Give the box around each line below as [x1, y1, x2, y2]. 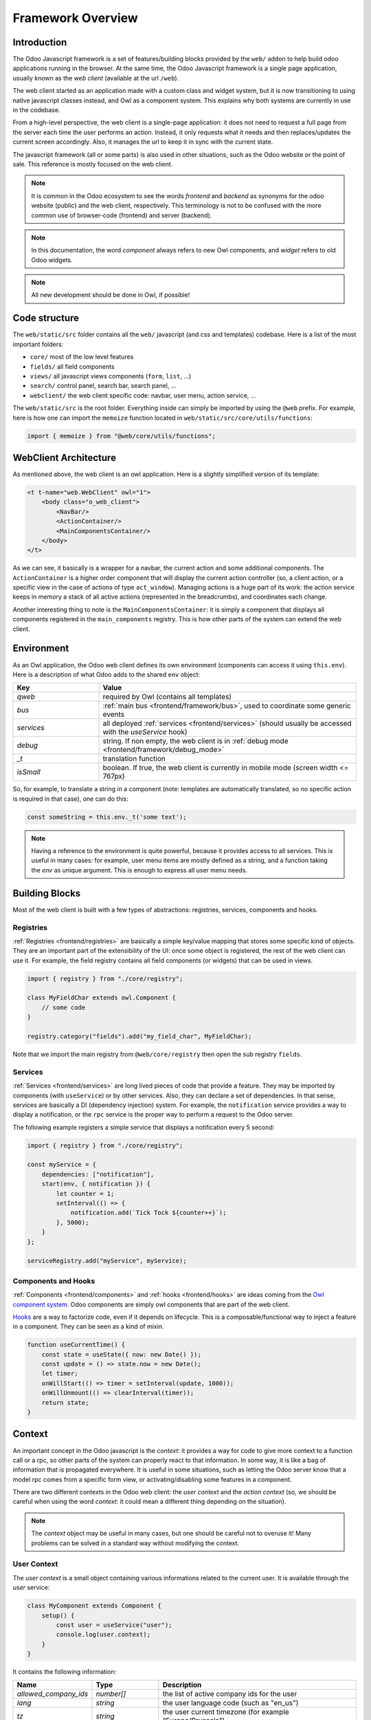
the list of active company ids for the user [162, 1689, 297, 1699]
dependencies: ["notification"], [41, 1170, 155, 1178]
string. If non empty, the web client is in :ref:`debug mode [102, 736, 289, 746]
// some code [41, 1003, 86, 1011]
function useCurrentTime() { [27, 1341, 126, 1348]
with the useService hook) [102, 727, 188, 737]
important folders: [12, 340, 64, 348]
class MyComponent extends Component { [27, 1602, 161, 1610]
